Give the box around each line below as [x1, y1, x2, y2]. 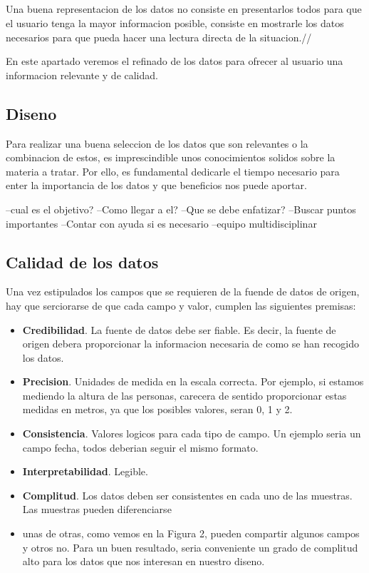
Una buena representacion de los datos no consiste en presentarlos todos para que [6, 1, 362, 16]
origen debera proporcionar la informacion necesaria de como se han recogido [22, 336, 359, 351]
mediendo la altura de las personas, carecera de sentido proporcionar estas [22, 387, 347, 402]
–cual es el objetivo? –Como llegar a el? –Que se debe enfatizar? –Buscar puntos [6, 201, 356, 216]
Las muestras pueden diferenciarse [22, 502, 172, 517]
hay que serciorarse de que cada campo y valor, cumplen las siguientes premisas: [6, 298, 356, 313]
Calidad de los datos [6, 250, 159, 273]
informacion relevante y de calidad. [6, 67, 158, 82]
